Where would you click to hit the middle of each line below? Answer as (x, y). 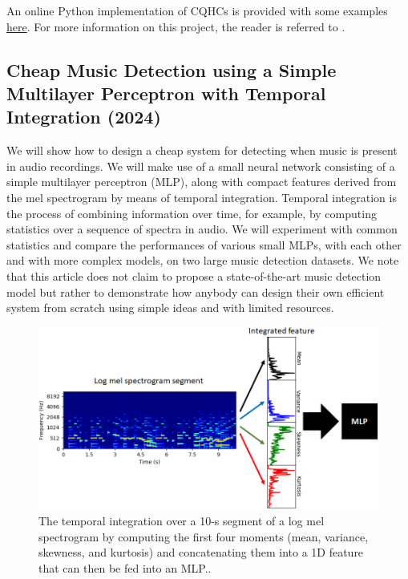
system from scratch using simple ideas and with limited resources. (170, 308)
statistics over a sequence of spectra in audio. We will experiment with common (202, 229)
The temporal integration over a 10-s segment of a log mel (182, 521)
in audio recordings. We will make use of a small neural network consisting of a (201, 166)
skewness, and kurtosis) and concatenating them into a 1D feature (201, 552)
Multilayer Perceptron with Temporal (166, 93)
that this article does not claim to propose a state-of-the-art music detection (194, 275)
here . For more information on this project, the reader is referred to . (176, 26)
